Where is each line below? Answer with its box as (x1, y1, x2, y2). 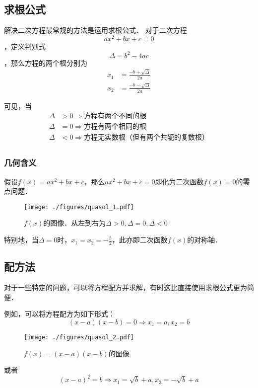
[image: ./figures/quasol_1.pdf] (24, 203, 134, 211)
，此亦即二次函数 (112, 234, 168, 245)
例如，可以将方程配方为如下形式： (4, 309, 115, 319)
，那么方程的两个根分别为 (4, 57, 87, 68)
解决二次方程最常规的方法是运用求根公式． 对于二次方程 (4, 25, 187, 35)
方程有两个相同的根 (84, 123, 147, 131)
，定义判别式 (4, 41, 46, 51)
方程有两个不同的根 (84, 113, 147, 120)
